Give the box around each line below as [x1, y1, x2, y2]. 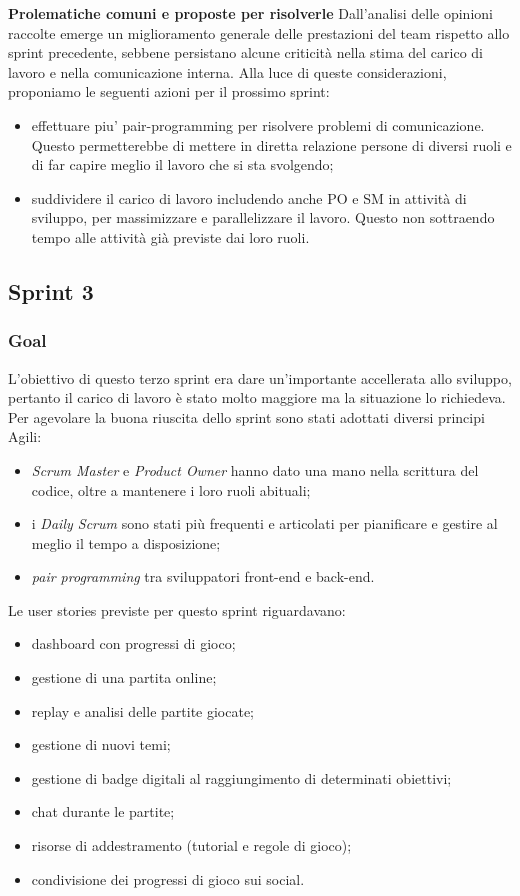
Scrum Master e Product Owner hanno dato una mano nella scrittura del [31, 459, 479, 480]
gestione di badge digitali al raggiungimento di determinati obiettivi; [31, 767, 452, 788]
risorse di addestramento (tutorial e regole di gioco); [31, 835, 352, 856]
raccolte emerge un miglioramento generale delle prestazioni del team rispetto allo [8, 22, 510, 43]
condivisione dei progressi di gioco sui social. [31, 868, 305, 889]
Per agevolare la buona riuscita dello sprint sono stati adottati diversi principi [8, 406, 485, 427]
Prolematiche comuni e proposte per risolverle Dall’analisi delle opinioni [8, 3, 493, 23]
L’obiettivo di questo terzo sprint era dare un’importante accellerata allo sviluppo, [8, 367, 512, 388]
